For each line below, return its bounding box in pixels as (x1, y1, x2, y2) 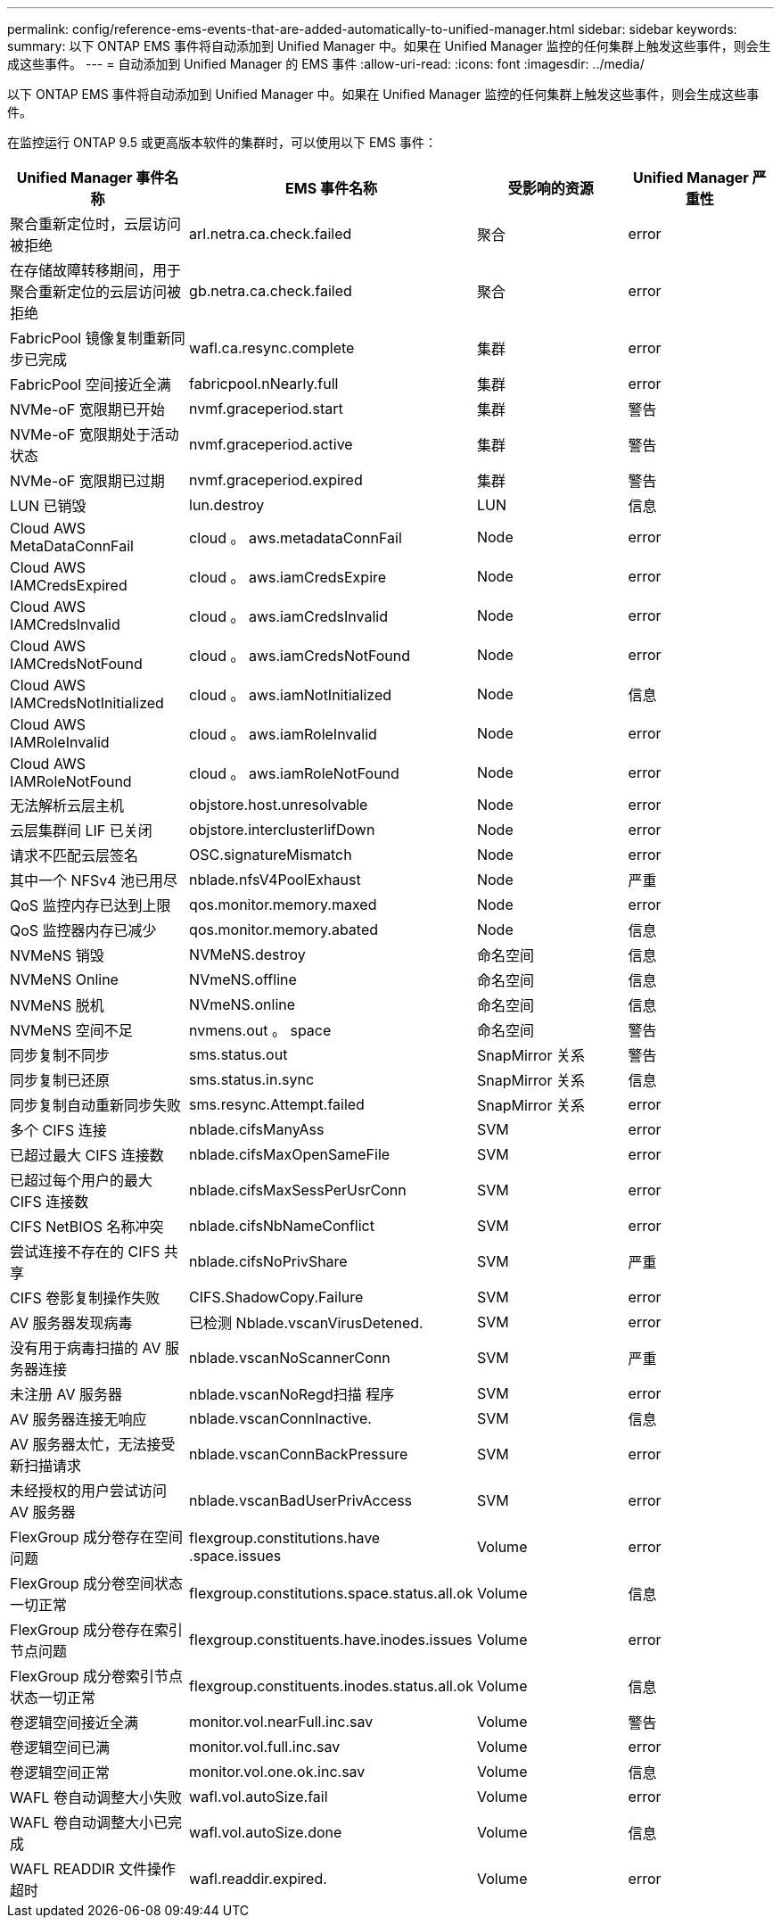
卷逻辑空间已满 (10, 1739, 111, 1756)
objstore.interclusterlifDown (189, 821, 375, 839)
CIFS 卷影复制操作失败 (10, 1289, 160, 1307)
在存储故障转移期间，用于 (10, 261, 182, 279)
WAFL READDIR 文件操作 (10, 1860, 177, 1878)
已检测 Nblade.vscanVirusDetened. (189, 1314, 423, 1332)
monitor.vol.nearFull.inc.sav (189, 1713, 374, 1731)
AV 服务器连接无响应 (10, 1410, 147, 1428)
